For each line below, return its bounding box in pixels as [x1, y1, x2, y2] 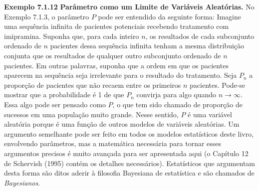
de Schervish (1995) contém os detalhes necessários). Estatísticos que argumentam [4, 158, 255, 168]
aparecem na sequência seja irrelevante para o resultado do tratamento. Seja [4, 70, 237, 80]
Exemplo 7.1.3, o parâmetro [4, 11, 89, 21]
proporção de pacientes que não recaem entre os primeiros [4, 79, 181, 90]
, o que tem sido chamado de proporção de [112, 99, 243, 109]
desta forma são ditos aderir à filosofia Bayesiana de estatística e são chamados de [4, 168, 255, 178]
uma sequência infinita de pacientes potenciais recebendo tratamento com [4, 21, 229, 31]
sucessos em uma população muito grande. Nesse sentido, [4, 109, 179, 119]
